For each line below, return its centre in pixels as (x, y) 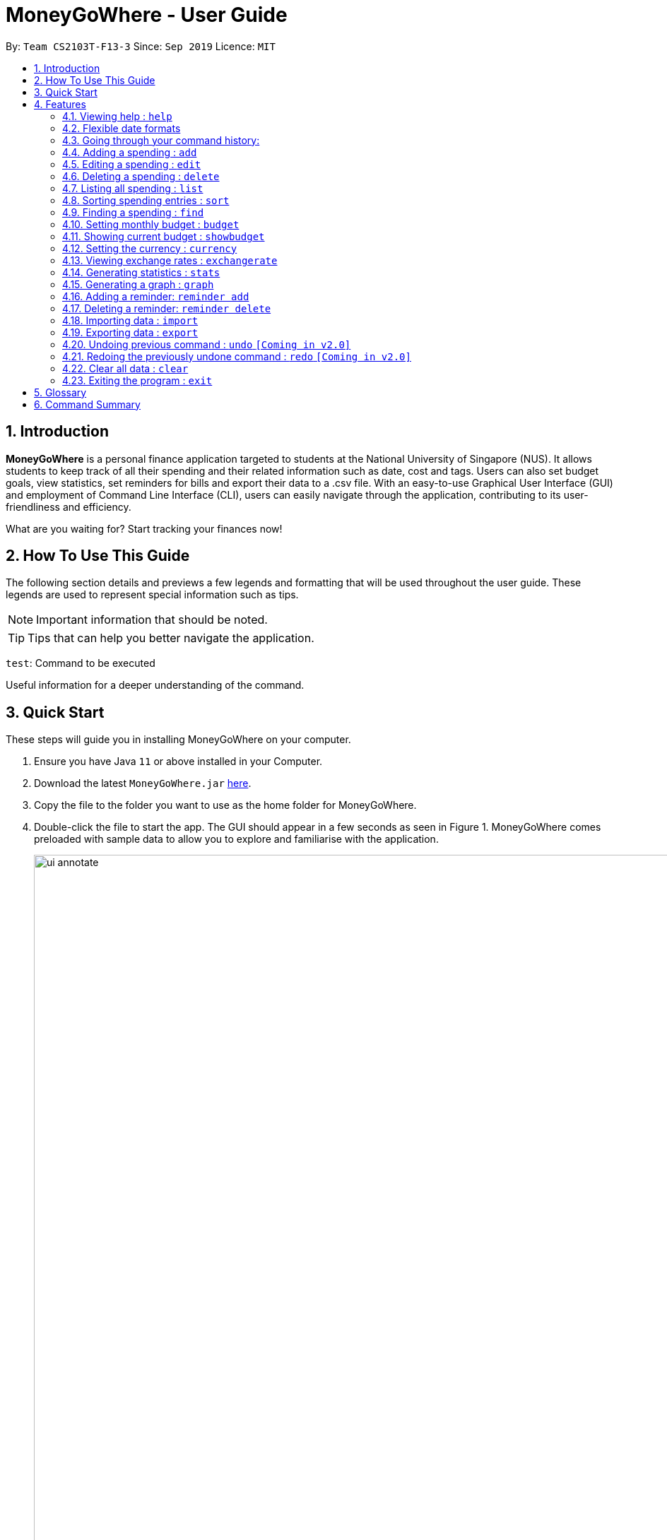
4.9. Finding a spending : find (133, 212)
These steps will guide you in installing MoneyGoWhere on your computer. (178, 740)
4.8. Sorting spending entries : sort (146, 200)
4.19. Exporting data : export (130, 332)
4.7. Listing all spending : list (133, 188)
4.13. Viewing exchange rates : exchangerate (170, 260)
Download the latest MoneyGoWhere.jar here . (143, 783)
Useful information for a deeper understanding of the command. (155, 685)
